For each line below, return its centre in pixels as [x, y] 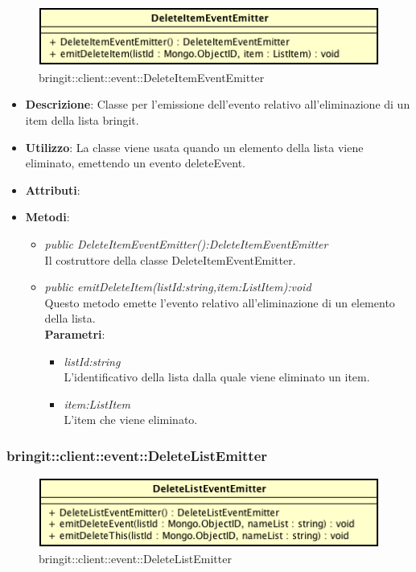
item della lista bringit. [82, 120]
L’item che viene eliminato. [131, 420]
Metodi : [47, 217]
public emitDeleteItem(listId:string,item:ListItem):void [178, 287]
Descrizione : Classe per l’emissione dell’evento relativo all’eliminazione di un [218, 104]
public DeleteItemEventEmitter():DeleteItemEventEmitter [186, 244]
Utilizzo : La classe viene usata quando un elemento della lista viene [194, 147]
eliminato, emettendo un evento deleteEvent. [135, 163]
